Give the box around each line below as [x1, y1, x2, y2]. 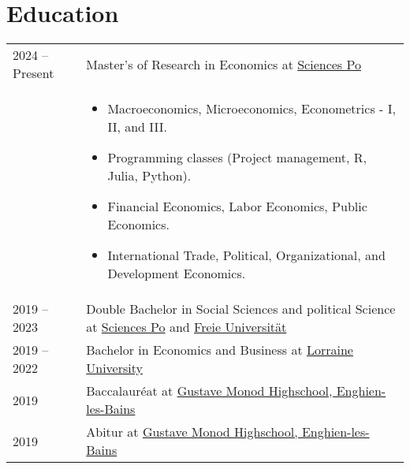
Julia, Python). [107, 166, 192, 185]
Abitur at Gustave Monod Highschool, [86, 422, 298, 441]
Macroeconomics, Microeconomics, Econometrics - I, [107, 99, 396, 118]
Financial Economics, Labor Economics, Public [107, 197, 367, 216]
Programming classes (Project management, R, [107, 148, 367, 167]
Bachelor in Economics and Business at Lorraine [86, 341, 353, 359]
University [86, 359, 143, 378]
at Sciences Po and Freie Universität [86, 318, 287, 337]
